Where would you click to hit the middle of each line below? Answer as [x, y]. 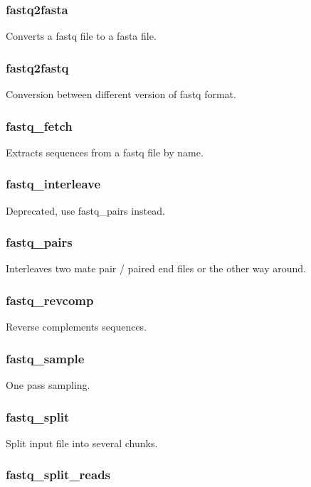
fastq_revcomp [50, 300]
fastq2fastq [37, 67]
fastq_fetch [39, 125]
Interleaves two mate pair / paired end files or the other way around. [156, 268]
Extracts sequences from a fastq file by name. [105, 152]
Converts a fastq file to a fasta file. [81, 36]
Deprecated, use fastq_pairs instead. [85, 210]
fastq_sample [45, 358]
